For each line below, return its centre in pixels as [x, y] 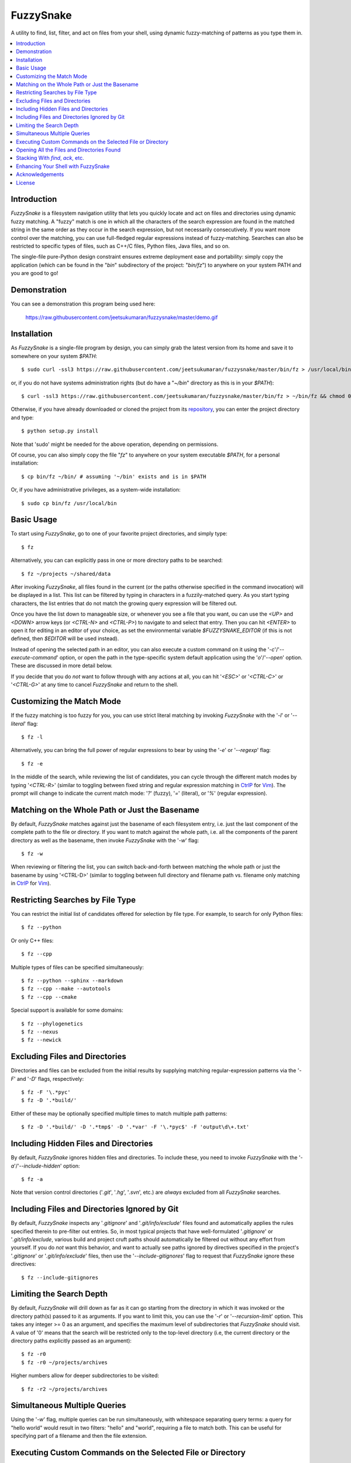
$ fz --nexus [40, 1032]
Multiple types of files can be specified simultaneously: [78, 967]
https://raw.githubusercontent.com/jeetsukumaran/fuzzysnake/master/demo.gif [122, 317]
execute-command [34, 658]
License [25, 183]
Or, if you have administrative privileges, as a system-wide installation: [96, 490]
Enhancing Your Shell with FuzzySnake [63, 166]
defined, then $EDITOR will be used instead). [65, 638]
